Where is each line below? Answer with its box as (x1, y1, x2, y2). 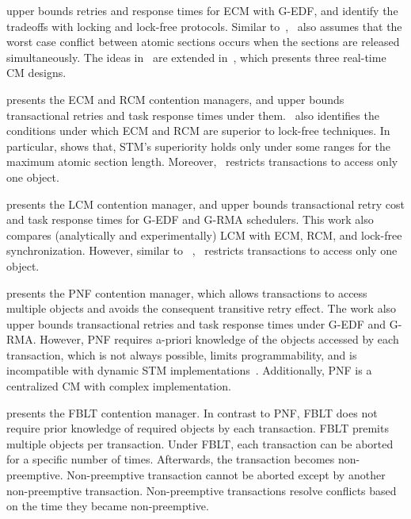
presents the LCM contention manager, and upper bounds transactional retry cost (6, 195, 405, 212)
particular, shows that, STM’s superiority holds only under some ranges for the (6, 137, 391, 154)
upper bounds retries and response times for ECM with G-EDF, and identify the (6, 2, 398, 18)
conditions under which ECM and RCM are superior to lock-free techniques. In (6, 122, 390, 139)
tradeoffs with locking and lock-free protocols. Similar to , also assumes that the (6, 17, 402, 34)
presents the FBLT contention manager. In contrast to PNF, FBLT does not (6, 404, 378, 421)
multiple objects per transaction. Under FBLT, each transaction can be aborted (6, 435, 394, 452)
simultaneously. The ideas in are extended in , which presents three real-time (6, 48, 386, 65)
